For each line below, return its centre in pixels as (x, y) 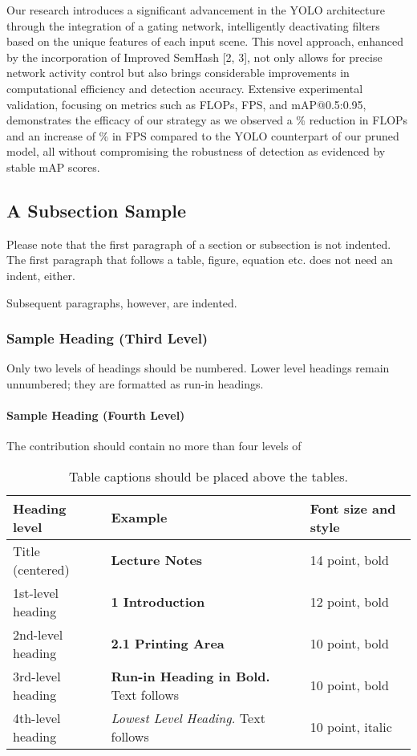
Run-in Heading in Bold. (190, 676)
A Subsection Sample (96, 210)
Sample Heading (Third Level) (107, 338)
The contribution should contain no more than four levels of (154, 446)
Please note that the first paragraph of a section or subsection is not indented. (199, 244)
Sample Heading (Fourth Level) (96, 415)
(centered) (41, 569)
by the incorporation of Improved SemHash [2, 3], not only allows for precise (194, 57)
